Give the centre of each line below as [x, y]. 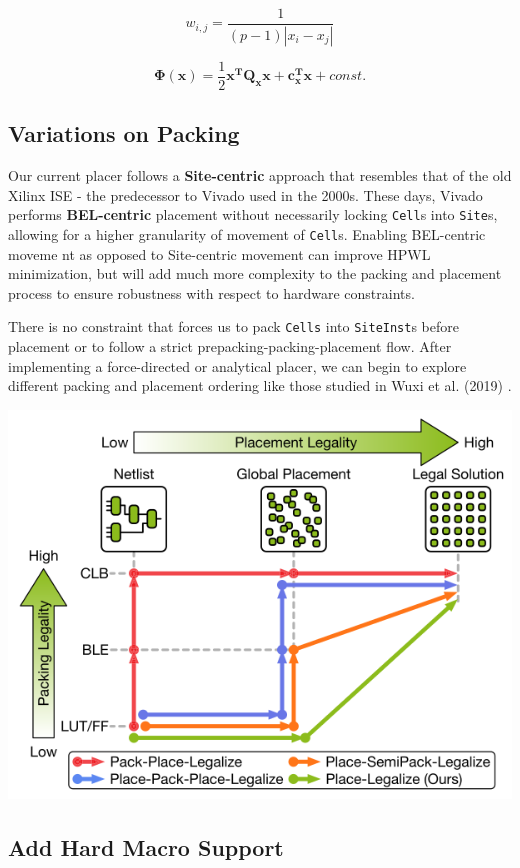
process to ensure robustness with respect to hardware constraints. [211, 292]
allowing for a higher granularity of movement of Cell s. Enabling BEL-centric [247, 234]
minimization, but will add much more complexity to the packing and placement [255, 273]
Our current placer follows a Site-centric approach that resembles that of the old [260, 175]
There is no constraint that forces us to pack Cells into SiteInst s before [233, 326]
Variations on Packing [124, 133]
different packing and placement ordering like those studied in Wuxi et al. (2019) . [260, 385]
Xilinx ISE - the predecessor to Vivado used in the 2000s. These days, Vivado [245, 194]
